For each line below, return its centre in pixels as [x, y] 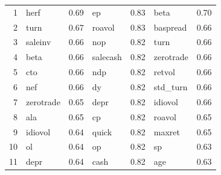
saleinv [39, 42]
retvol [164, 72]
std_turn [171, 86]
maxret [167, 131]
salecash [107, 57]
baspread [170, 27]
